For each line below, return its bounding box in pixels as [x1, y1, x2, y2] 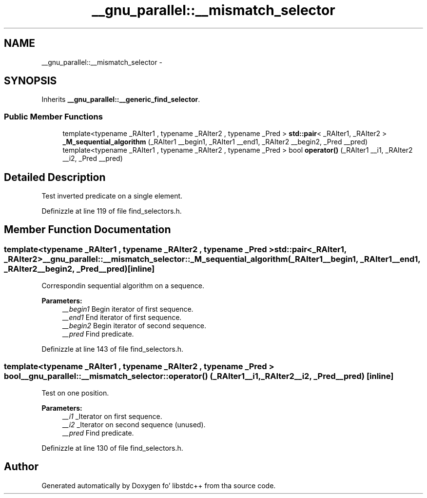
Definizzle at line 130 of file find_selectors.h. [41, 444, 183, 452]
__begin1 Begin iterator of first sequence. [62, 305, 194, 314]
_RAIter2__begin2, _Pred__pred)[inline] [4, 263, 155, 274]
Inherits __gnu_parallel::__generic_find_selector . [41, 95, 200, 104]
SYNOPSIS [4, 75, 57, 87]
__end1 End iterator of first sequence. [62, 313, 182, 322]
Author [4, 460, 39, 473]
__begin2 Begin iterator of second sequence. [62, 321, 206, 330]
